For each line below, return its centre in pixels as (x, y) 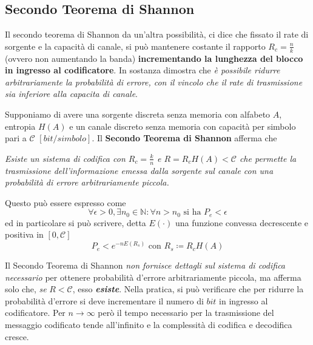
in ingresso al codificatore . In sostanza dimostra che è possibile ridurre (143, 70)
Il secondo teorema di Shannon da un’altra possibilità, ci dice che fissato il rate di (157, 34)
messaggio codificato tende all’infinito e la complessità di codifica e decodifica (149, 325)
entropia (20, 126)
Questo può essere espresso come (66, 202)
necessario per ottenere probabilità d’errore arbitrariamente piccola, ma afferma (153, 277)
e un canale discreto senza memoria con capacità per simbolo (183, 126)
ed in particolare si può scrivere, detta (76, 222)
